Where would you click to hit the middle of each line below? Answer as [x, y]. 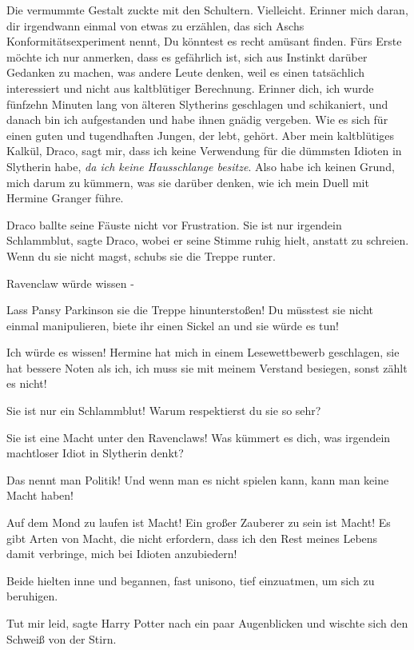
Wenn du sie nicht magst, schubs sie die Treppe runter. [141, 255]
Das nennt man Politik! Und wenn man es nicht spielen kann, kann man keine [198, 479]
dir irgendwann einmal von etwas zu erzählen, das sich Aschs [155, 25]
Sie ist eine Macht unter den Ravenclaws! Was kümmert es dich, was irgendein [199, 437]
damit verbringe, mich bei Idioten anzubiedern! [122, 554]
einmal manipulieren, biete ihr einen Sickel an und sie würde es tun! [173, 325]
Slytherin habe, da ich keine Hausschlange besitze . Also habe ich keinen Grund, [201, 166]
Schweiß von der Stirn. [62, 638]
